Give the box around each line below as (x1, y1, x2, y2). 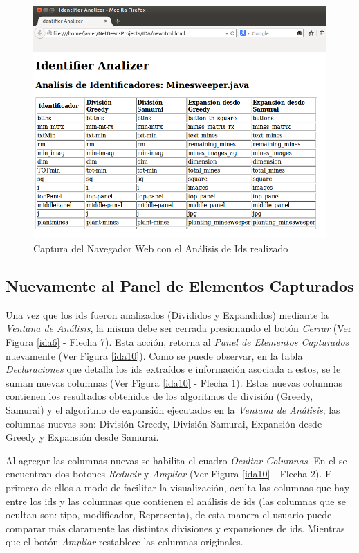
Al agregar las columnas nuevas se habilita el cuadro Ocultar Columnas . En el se (6, 453, 347, 467)
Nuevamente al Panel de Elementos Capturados (6, 275, 354, 297)
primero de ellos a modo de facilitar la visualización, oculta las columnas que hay (6, 480, 350, 494)
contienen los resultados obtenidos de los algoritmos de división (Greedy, (6, 389, 313, 403)
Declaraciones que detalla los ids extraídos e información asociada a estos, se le (6, 362, 341, 376)
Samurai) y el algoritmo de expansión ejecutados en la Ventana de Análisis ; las (6, 403, 340, 417)
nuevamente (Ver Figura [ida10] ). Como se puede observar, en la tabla (6, 348, 303, 362)
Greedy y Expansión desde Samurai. (6, 430, 159, 444)
